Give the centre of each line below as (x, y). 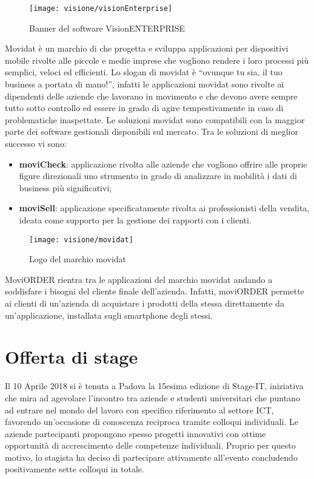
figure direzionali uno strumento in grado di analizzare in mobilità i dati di (158, 176)
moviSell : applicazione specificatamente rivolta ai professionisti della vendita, (164, 208)
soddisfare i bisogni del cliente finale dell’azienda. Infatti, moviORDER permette (155, 291)
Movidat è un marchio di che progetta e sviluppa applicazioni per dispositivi (147, 48)
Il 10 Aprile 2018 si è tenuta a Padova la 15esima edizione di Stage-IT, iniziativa (154, 386)
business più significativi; (65, 187)
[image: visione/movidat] (81, 240)
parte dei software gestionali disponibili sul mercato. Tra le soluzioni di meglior (152, 131)
